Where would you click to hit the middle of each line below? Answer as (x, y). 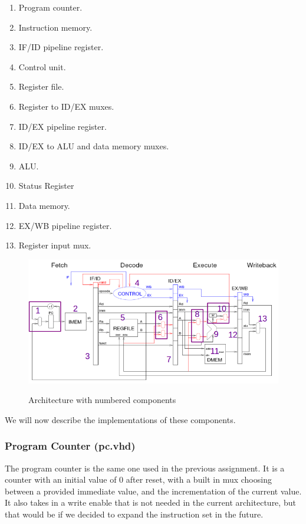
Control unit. (42, 66)
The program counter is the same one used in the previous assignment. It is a (145, 468)
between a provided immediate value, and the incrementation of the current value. (153, 491)
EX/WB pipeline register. (65, 225)
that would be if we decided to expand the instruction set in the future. (134, 514)
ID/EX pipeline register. (62, 126)
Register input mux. (55, 245)
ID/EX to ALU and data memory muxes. (94, 146)
